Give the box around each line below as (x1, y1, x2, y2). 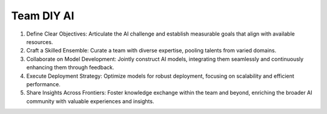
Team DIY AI (11, 9, 74, 22)
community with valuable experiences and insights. (26, 97, 154, 105)
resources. (26, 38, 53, 45)
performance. (26, 80, 61, 87)
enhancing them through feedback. (26, 64, 114, 71)
